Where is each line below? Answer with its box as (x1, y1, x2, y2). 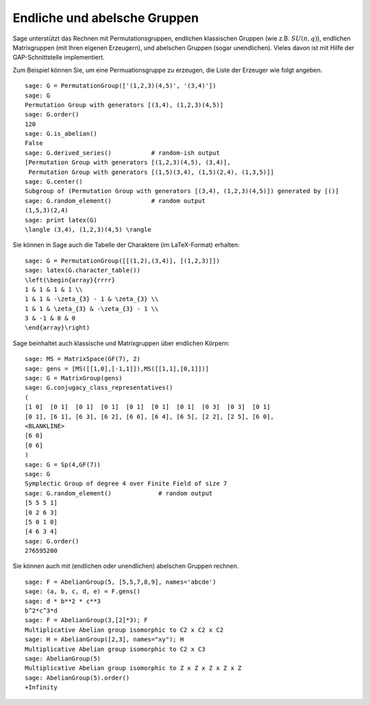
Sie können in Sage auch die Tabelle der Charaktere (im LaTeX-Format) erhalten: (12, 240, 240, 249)
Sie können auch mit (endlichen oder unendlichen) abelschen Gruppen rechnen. (12, 562, 239, 570)
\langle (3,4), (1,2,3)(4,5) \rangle (25, 225, 152, 233)
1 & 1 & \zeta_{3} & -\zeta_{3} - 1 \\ (25, 305, 159, 312)
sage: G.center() (25, 178, 83, 186)
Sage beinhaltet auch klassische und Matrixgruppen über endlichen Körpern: (12, 339, 230, 347)
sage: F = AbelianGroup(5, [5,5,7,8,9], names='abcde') (25, 578, 217, 586)
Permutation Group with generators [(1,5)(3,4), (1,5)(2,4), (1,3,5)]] (28, 168, 274, 176)
